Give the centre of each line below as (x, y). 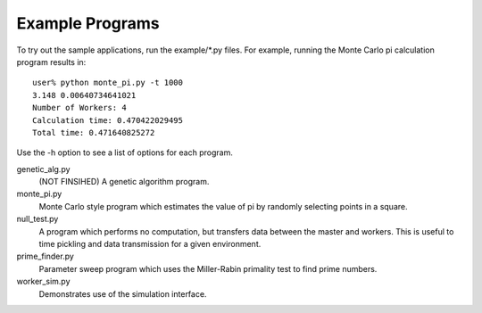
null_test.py (37, 219)
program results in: (51, 62)
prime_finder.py (46, 256)
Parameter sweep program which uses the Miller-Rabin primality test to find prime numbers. (208, 268)
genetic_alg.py (43, 169)
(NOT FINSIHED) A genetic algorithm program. (124, 182)
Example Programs (88, 23)
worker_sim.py (43, 282)
